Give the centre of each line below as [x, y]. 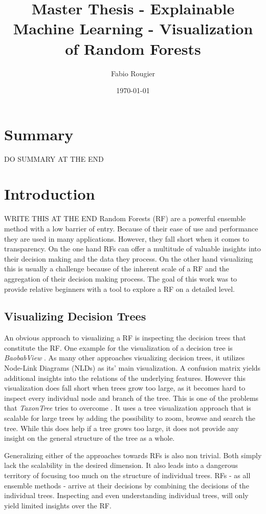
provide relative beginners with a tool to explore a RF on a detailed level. [119, 288]
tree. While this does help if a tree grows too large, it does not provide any [121, 428]
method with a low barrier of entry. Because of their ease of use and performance [131, 228]
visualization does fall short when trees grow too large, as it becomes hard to [125, 388]
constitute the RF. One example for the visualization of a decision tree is [118, 347]
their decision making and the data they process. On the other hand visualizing [129, 258]
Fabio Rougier [133, 73]
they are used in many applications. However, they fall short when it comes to [127, 238]
